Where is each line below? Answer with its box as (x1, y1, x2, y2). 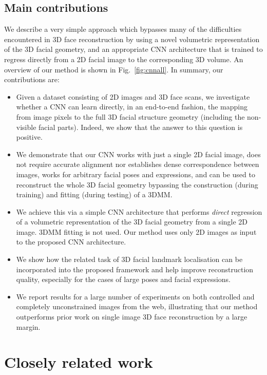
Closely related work (4, 351, 153, 372)
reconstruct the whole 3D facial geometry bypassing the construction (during (16, 179, 258, 190)
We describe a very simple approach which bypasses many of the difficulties (4, 24, 242, 34)
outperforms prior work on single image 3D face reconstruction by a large (16, 311, 247, 322)
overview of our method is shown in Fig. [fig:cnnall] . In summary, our (4, 64, 223, 74)
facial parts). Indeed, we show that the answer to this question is (39, 121, 243, 132)
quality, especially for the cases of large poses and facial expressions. (16, 274, 231, 285)
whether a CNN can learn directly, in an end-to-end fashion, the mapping (16, 101, 247, 112)
